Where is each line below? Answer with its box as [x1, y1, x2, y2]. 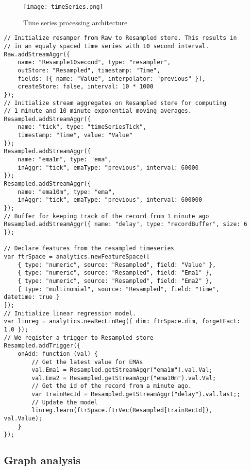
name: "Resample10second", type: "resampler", [17, 59, 171, 66]
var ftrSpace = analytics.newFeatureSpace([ [4, 253, 150, 260]
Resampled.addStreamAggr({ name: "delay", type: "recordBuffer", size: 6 [4, 221, 248, 228]
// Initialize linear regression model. [4, 310, 136, 317]
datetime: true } [4, 294, 60, 301]
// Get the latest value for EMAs [32, 358, 143, 366]
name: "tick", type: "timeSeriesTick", [17, 123, 147, 131]
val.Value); [4, 415, 42, 422]
